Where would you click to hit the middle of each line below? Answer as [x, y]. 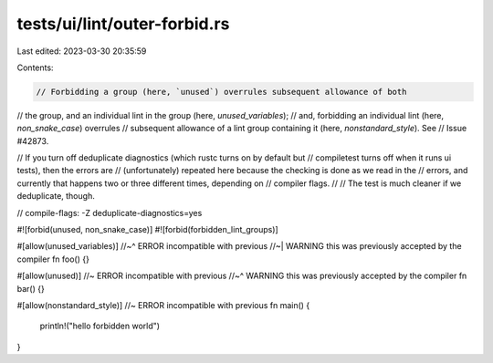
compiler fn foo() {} [53, 259]
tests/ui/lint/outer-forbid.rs [123, 24]
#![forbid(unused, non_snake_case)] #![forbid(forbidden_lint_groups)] [147, 230]
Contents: [35, 67]
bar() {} [31, 288]
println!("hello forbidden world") [100, 326]
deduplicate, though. [56, 196]
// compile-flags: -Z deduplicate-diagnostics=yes [110, 213]
